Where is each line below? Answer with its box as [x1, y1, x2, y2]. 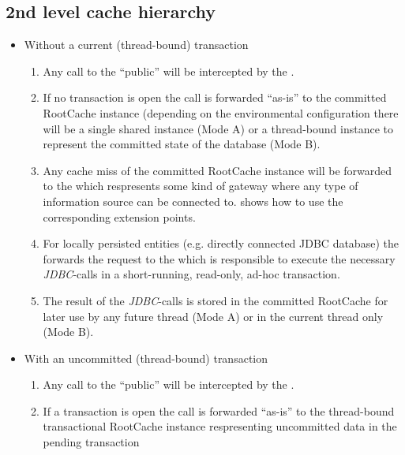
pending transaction [43, 434, 140, 450]
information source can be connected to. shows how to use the [43, 192, 343, 209]
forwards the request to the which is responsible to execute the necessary [43, 250, 396, 267]
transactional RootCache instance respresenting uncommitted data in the [43, 418, 397, 434]
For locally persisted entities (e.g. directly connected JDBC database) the [43, 235, 399, 252]
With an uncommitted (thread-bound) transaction [24, 349, 268, 366]
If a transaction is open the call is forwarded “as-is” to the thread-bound [43, 402, 395, 419]
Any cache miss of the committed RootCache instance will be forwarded [43, 162, 392, 178]
